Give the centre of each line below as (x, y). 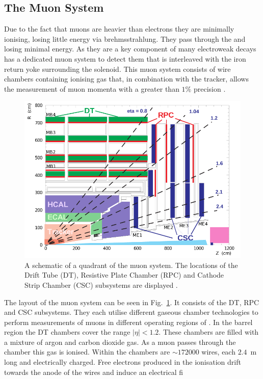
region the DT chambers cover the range (67, 332)
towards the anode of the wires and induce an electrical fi (94, 372)
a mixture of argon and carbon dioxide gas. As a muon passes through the (120, 342)
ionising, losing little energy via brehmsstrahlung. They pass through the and (125, 38)
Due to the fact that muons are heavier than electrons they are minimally (119, 29)
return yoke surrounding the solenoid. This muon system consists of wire (117, 69)
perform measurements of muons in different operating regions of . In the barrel (128, 322)
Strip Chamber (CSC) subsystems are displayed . (101, 285)
